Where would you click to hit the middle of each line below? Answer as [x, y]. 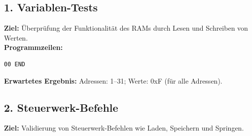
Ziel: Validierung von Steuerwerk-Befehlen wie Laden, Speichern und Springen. [124, 128]
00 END [15, 64]
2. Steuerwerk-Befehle [61, 107]
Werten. [16, 37]
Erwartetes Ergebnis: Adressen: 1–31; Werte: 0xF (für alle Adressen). [113, 80]
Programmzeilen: [34, 47]
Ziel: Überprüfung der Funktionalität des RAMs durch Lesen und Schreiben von [126, 28]
